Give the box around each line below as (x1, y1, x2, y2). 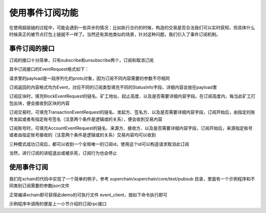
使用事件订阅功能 (9, 7, 79, 18)
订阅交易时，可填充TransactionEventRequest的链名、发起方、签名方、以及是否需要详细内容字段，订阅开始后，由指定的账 (9, 109, 256, 115)
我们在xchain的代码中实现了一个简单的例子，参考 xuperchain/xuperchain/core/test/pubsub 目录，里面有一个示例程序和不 (9, 176, 255, 182)
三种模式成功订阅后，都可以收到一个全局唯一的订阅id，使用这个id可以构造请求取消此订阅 (9, 141, 189, 147)
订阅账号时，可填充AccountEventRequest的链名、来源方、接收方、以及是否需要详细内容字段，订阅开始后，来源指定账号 (9, 125, 253, 131)
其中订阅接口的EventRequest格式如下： (9, 66, 89, 72)
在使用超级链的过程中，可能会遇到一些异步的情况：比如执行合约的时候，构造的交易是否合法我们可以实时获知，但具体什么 (9, 25, 255, 30)
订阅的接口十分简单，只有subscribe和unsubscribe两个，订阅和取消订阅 (9, 57, 154, 63)
